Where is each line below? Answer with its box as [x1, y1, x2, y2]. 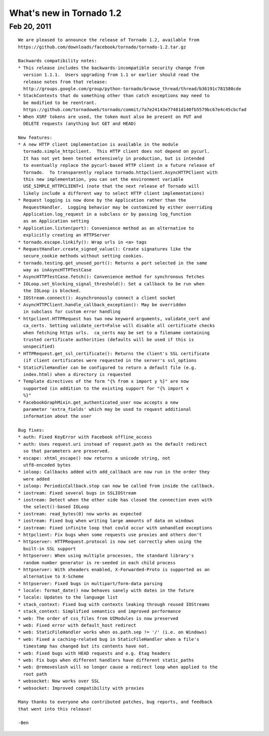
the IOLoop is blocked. [23, 288, 82, 294]
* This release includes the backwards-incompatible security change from [18, 65, 205, 71]
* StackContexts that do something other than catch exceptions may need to [18, 93, 210, 99]
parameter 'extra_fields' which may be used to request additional [23, 406, 192, 412]
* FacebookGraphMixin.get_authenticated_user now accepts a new [18, 399, 179, 405]
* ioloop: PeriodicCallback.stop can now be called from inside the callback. [18, 483, 215, 489]
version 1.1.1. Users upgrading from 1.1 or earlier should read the [23, 72, 199, 78]
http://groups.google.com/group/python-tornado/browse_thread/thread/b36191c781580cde [23, 86, 242, 92]
